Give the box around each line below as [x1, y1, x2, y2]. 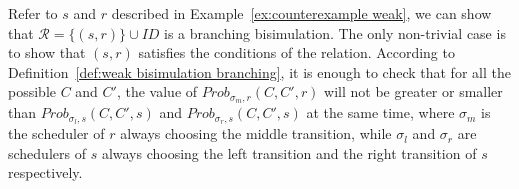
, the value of [116, 81, 198, 102]
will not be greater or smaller [324, 81, 503, 102]
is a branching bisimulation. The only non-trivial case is [164, 22, 506, 43]
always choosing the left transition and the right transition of [101, 142, 477, 163]
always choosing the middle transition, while [120, 123, 392, 144]
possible [8, 81, 56, 102]
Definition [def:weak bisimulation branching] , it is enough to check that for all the [8, 61, 511, 82]
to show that [8, 42, 86, 63]
